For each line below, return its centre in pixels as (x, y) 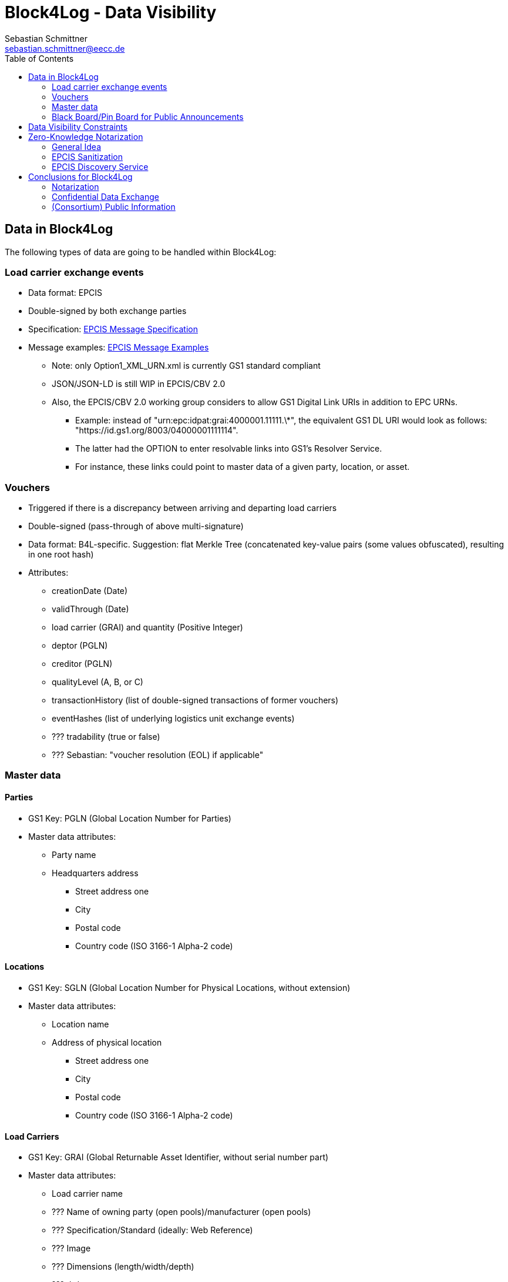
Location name (80, 1024)
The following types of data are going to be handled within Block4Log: (141, 252)
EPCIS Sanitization (87, 156)
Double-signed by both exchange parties (107, 311)
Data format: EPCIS (65, 293)
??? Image (71, 1248)
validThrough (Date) (90, 609)
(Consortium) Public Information (114, 206)
